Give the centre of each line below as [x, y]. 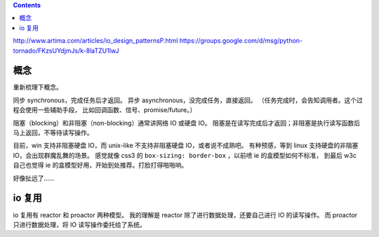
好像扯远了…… [34, 178]
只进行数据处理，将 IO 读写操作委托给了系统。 [80, 224]
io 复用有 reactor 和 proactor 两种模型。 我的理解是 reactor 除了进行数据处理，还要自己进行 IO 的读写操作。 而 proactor [185, 215]
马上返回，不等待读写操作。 [53, 133]
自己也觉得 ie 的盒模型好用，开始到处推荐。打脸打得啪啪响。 [100, 165]
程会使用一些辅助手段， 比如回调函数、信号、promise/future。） [105, 110]
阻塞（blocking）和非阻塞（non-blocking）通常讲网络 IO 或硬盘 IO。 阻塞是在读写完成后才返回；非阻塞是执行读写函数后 [187, 123]
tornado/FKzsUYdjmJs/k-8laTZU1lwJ [66, 50]
